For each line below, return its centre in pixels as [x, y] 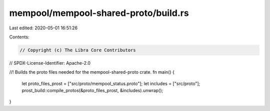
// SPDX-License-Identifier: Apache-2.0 [50, 63]
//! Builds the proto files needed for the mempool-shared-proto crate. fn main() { [92, 72]
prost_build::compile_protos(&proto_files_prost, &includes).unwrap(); [92, 91]
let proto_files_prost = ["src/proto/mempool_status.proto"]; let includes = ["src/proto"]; [111, 83]
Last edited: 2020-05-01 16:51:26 [43, 28]
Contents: [19, 37]
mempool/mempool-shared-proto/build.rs [99, 13]
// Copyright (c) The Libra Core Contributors [78, 50]
